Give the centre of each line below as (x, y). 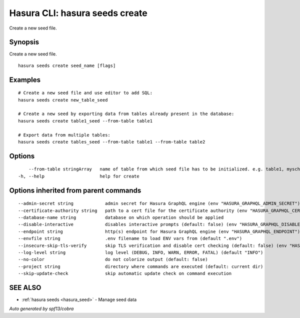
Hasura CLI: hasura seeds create (78, 13)
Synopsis (24, 42)
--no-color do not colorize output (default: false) (113, 259)
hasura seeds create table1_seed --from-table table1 (85, 121)
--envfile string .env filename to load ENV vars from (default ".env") (130, 238)
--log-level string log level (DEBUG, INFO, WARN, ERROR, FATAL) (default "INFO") (141, 252)
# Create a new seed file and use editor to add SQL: (85, 93)
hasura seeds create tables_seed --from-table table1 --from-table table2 (112, 142)
